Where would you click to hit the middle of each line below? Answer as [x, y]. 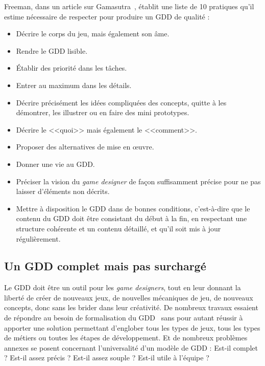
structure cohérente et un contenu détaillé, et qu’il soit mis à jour [118, 228]
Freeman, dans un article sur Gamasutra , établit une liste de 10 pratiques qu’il [129, 6]
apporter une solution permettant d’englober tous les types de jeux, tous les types [132, 327]
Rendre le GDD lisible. [52, 50]
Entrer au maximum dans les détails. [74, 85]
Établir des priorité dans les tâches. [71, 68]
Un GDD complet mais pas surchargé [105, 266]
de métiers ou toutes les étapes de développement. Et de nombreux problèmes [126, 338]
